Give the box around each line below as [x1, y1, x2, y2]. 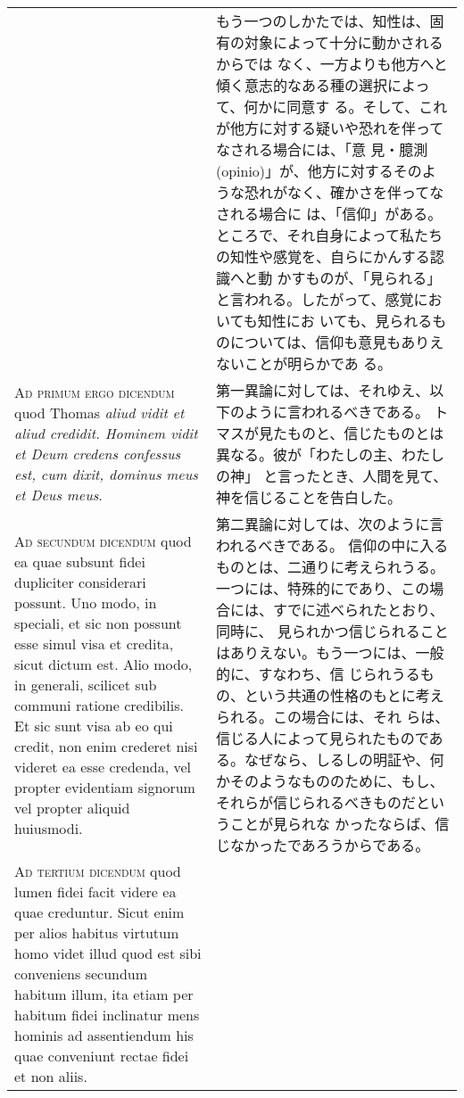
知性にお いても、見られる [257, 310, 433, 331]
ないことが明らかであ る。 [215, 353, 393, 374]
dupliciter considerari [14, 571, 146, 592]
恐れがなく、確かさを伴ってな [244, 182, 444, 202]
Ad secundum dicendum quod [14, 530, 192, 551]
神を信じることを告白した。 [215, 487, 402, 508]
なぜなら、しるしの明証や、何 [244, 749, 444, 770]
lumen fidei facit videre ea [14, 881, 177, 902]
